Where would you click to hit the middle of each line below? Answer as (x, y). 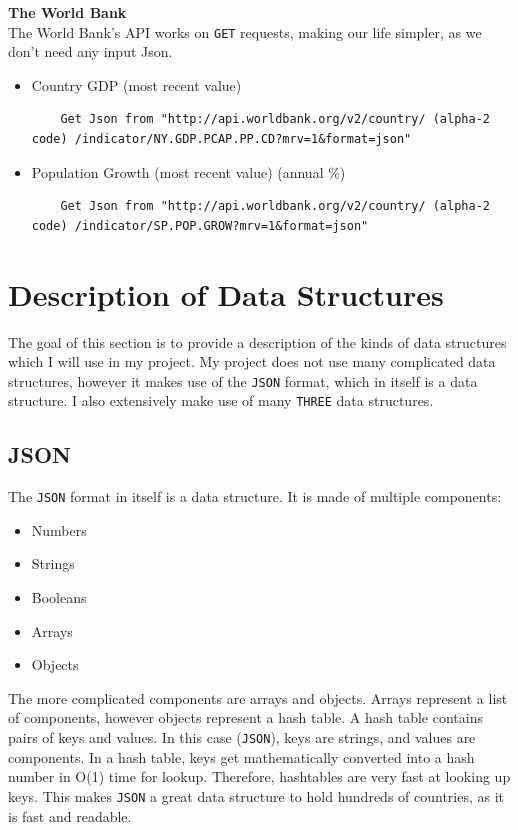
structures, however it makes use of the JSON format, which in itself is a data (243, 380)
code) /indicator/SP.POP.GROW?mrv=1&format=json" (200, 225)
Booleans (59, 597)
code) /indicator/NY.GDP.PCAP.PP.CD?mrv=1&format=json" (221, 139)
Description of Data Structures (226, 293)
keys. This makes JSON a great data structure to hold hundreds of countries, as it (256, 795)
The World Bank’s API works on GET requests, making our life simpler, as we (245, 31)
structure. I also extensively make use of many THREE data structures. (221, 400)
